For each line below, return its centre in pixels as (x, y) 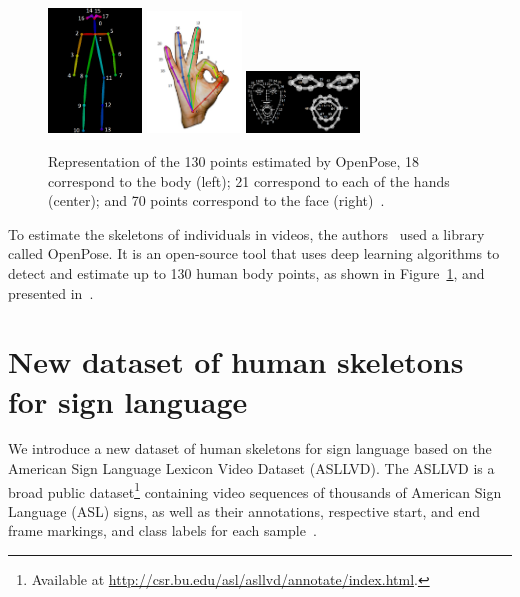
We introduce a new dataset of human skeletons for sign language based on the (250, 448)
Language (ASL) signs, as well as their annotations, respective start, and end (244, 510)
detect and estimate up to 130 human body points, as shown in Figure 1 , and (246, 272)
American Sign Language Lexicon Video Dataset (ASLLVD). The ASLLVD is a (251, 468)
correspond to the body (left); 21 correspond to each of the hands (249, 180)
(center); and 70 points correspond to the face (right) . (216, 200)
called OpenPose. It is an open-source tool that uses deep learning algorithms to (254, 253)
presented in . (51, 292)
